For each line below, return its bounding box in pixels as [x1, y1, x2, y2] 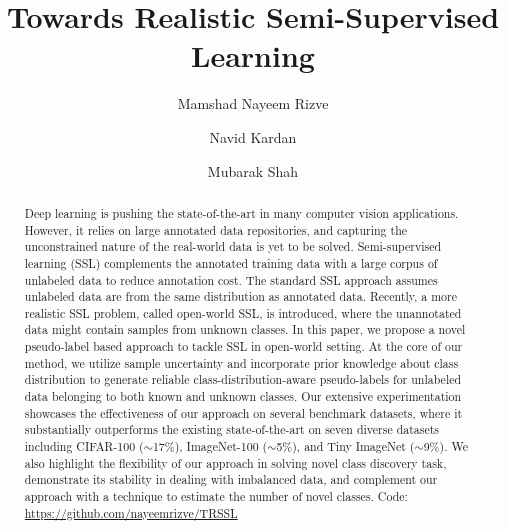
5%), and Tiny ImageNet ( [276, 438, 415, 455]
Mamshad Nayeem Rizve [177, 93, 329, 114]
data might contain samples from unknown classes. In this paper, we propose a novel [24, 321, 466, 338]
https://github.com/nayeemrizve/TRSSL [24, 504, 238, 521]
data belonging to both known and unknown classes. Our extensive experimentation [24, 388, 462, 405]
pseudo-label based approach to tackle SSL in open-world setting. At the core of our [24, 338, 463, 355]
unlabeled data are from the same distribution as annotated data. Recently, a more [24, 288, 457, 305]
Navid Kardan [209, 126, 297, 147]
